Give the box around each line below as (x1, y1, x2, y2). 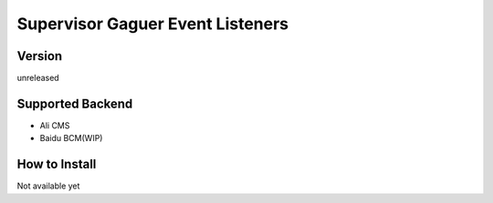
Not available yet (16, 180, 80, 191)
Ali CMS (39, 119, 70, 131)
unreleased (16, 73, 59, 84)
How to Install (16, 157, 97, 172)
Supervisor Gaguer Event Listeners (16, 14, 289, 34)
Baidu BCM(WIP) (39, 133, 103, 144)
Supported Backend (16, 96, 133, 111)
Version (16, 48, 63, 64)
